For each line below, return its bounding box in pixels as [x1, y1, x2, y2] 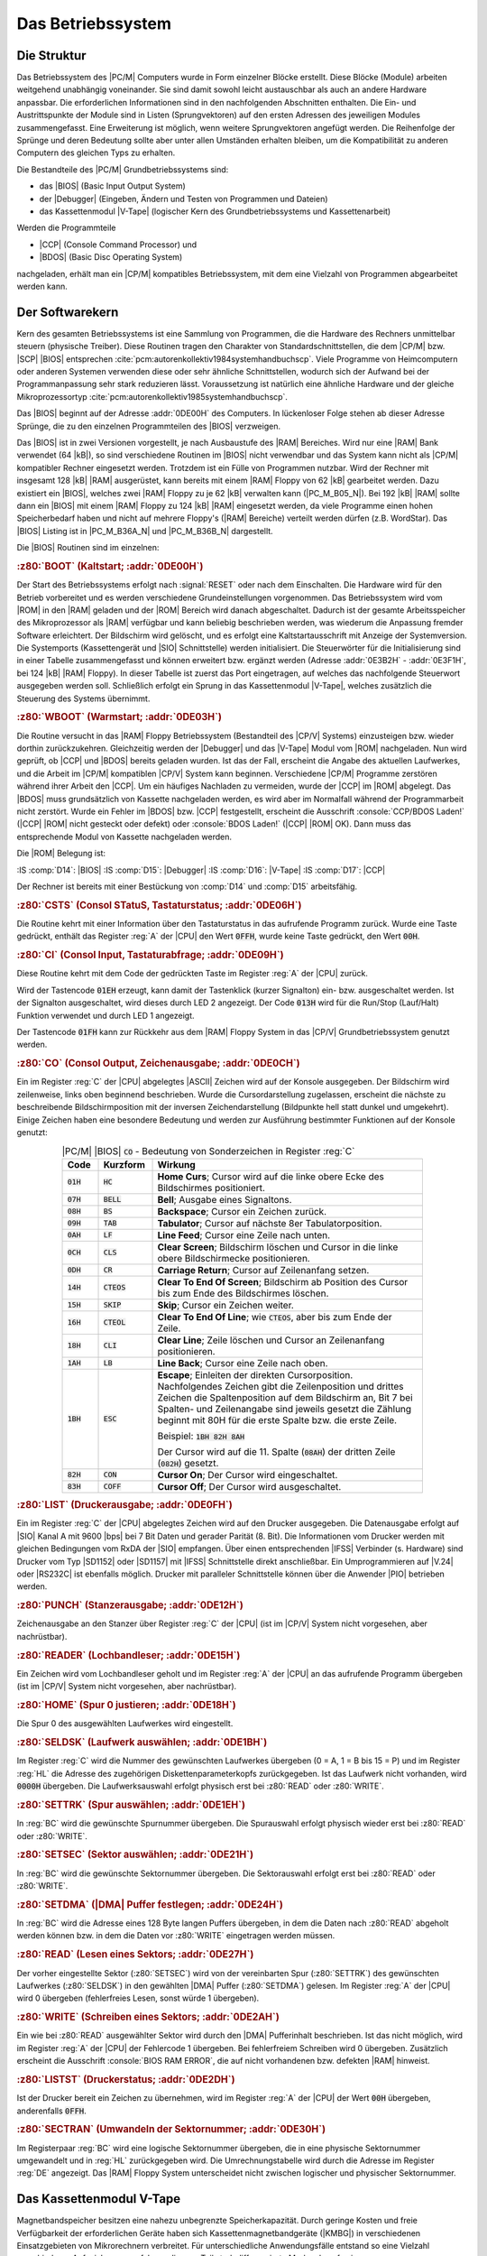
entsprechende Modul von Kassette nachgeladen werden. [16, 831, 232, 842]
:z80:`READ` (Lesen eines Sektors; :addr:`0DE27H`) [16, 1948, 254, 1961]
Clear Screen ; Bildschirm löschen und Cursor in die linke [157, 1241, 399, 1253]
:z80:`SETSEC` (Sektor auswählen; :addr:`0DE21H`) [16, 1848, 254, 1861]
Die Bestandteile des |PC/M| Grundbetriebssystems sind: [16, 163, 229, 175]
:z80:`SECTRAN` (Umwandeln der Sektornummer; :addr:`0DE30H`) [16, 2123, 326, 2136]
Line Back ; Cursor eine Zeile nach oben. [157, 1356, 328, 1369]
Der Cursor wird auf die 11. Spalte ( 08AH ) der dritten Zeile [157, 1445, 396, 1457]
